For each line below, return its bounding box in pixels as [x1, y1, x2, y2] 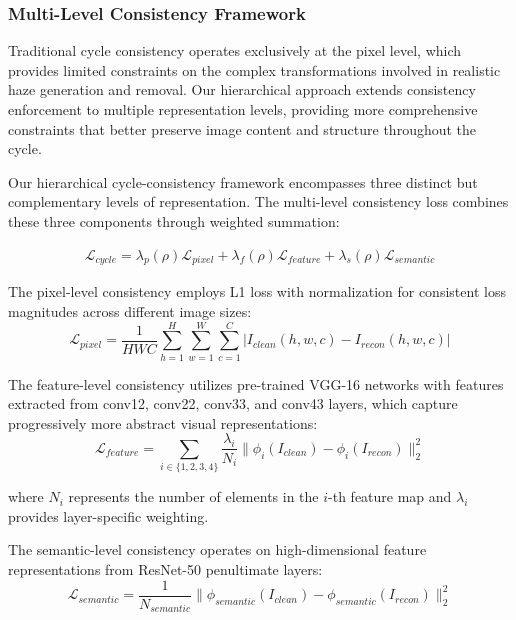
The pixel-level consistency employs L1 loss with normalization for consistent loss [8, 281, 506, 302]
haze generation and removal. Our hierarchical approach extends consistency [8, 79, 476, 100]
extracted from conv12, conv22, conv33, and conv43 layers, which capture [8, 393, 458, 414]
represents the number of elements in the [68, 486, 319, 507]
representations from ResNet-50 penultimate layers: [8, 559, 323, 580]
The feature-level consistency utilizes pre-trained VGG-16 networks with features [8, 373, 504, 394]
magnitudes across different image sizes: [8, 300, 252, 321]
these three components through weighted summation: [8, 210, 340, 231]
